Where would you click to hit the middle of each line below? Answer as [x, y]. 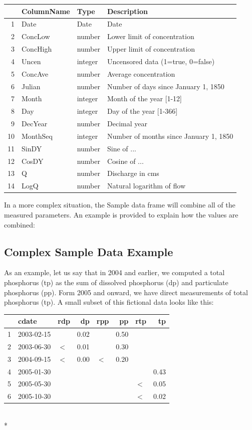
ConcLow [36, 36]
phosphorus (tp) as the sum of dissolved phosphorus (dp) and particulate [116, 282]
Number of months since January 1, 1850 [170, 136]
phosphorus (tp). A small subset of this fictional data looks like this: [109, 302]
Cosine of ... [125, 161]
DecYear [35, 124]
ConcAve [35, 73]
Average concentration [141, 73]
